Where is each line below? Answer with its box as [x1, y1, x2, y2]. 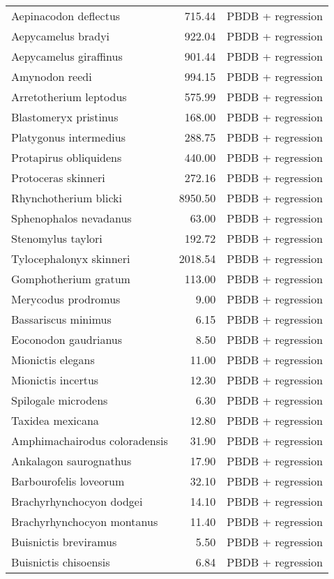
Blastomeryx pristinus [11, 109, 119, 125]
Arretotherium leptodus [11, 89, 127, 105]
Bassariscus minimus [11, 311, 112, 327]
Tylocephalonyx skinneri [11, 250, 130, 266]
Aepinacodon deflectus [11, 8, 121, 24]
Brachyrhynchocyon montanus [11, 513, 158, 529]
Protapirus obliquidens [11, 149, 122, 165]
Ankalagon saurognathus [11, 453, 132, 469]
